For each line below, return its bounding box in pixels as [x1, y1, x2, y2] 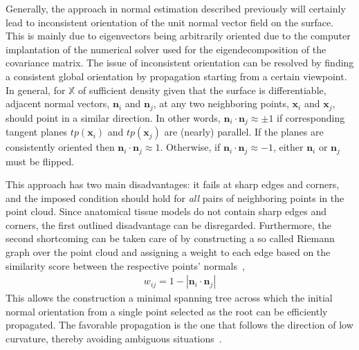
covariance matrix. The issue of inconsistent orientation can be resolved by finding [6, 55, 354, 70]
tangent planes [6, 125, 68, 139]
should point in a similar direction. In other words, [6, 110, 221, 125]
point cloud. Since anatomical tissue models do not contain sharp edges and [6, 204, 326, 219]
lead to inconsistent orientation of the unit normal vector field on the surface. [6, 15, 334, 29]
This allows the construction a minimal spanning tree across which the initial [6, 291, 333, 305]
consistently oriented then [6, 140, 115, 154]
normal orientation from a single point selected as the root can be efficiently [6, 304, 328, 318]
